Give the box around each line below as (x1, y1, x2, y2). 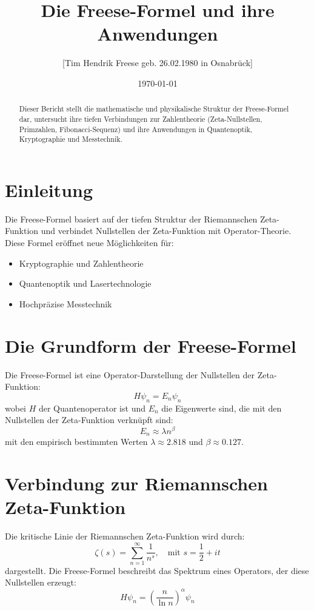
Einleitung (5, 177, 93, 202)
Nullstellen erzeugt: (5, 576, 76, 589)
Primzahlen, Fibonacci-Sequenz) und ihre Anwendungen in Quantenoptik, (19, 124, 253, 134)
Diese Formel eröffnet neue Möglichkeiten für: (5, 236, 174, 249)
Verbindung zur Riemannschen (5, 471, 268, 496)
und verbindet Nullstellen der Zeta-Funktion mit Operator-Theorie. (41, 224, 292, 237)
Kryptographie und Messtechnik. (19, 134, 122, 144)
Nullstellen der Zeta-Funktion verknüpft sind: (5, 413, 173, 426)
